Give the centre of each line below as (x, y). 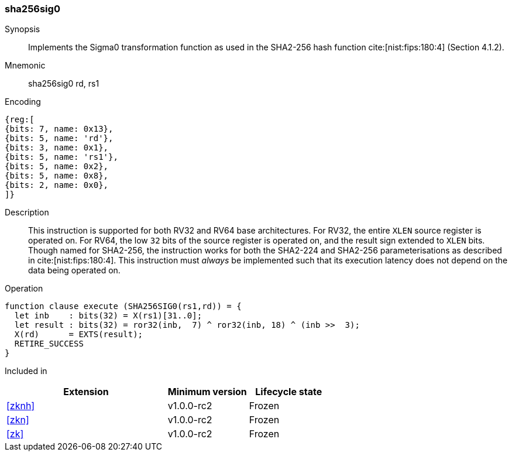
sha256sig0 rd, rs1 (64, 84)
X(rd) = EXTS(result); (79, 335)
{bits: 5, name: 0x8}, (57, 176)
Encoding (23, 102)
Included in (26, 371)
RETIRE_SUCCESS (49, 344)
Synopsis (23, 29)
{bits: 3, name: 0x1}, (57, 148)
